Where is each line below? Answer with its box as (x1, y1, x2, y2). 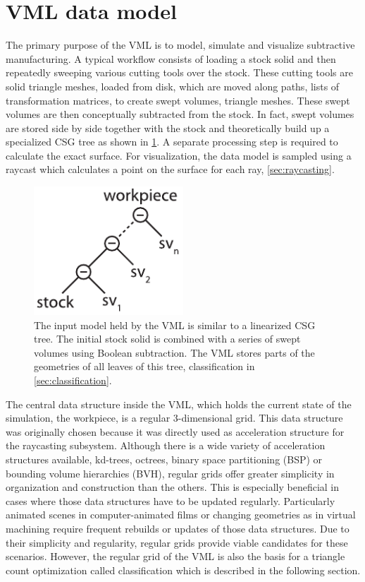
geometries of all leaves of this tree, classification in (34, 359, 255, 374)
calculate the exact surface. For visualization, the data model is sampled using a (6, 148, 352, 162)
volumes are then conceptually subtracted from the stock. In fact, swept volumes (6, 107, 354, 121)
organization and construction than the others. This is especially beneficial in (6, 480, 340, 494)
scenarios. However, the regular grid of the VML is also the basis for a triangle (6, 549, 345, 564)
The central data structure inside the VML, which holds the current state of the (6, 396, 352, 411)
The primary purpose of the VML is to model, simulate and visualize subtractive (6, 37, 355, 52)
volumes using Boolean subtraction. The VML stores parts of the (34, 345, 315, 360)
